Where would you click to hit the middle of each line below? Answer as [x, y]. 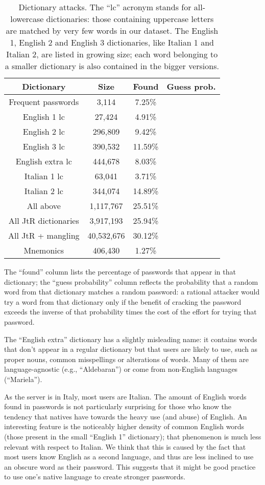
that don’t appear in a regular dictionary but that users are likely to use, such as [131, 349]
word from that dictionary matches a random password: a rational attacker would [132, 292]
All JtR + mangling [44, 235]
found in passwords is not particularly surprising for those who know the [118, 406]
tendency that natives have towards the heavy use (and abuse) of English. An [126, 416]
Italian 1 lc [44, 176]
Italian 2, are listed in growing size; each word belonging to [112, 54]
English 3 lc [44, 146]
